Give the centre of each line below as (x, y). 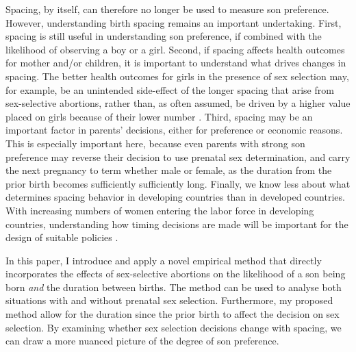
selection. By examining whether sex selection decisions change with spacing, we (174, 327)
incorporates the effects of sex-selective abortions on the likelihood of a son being (176, 274)
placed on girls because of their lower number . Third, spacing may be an (159, 116)
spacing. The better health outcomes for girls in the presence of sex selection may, (177, 76)
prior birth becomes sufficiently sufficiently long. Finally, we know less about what (178, 183)
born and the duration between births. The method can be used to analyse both (174, 287)
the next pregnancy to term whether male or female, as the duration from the (169, 170)
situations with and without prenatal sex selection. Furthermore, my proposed (169, 300)
